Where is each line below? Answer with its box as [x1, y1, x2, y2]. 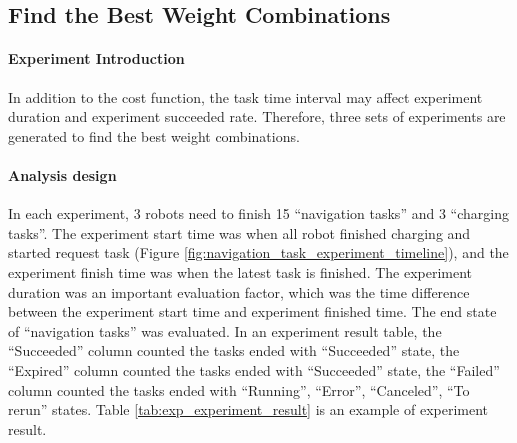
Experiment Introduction [8, 48, 185, 69]
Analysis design [8, 164, 117, 185]
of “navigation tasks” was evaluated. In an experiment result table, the [8, 320, 442, 341]
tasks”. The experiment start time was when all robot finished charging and [8, 222, 471, 243]
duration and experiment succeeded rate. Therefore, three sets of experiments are [8, 106, 506, 127]
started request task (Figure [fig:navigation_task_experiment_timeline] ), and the [8, 242, 509, 263]
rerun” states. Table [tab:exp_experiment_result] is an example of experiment [8, 399, 489, 420]
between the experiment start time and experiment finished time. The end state [8, 301, 497, 322]
